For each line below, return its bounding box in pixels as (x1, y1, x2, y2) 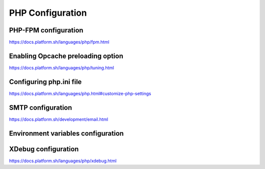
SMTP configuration (9, 103, 72, 112)
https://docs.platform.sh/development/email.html (9, 116, 108, 122)
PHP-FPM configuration (9, 26, 83, 34)
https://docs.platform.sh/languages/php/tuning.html (9, 64, 114, 71)
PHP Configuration (9, 7, 87, 18)
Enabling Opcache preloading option (9, 52, 124, 60)
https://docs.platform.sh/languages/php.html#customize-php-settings (9, 90, 152, 96)
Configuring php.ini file (9, 78, 82, 86)
